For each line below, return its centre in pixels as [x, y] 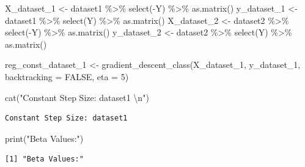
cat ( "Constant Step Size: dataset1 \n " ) [77, 97]
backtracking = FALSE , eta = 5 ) [67, 76]
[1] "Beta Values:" [44, 159]
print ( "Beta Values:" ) [44, 138]
